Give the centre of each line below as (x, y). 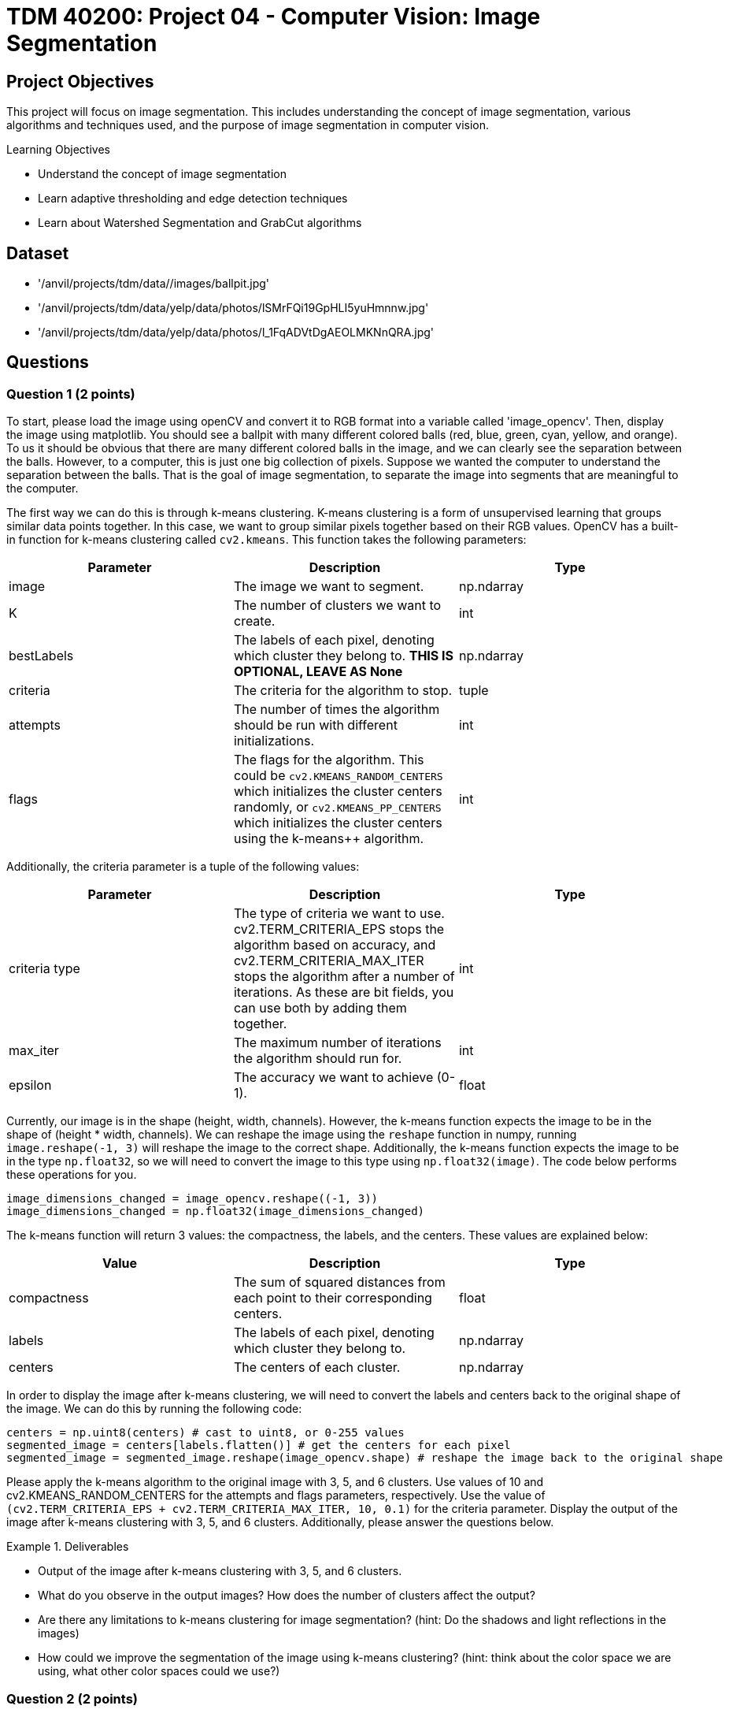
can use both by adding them (320, 1008)
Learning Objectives (58, 150)
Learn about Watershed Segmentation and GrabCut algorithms (200, 223)
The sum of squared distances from (339, 1282)
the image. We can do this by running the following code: (154, 1409)
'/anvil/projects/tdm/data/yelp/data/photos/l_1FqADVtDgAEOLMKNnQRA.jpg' (236, 333)
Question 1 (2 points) (71, 394)
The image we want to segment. (329, 587)
